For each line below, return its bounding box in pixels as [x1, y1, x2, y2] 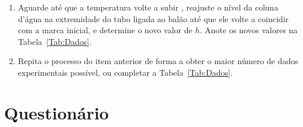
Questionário [4, 100, 109, 124]
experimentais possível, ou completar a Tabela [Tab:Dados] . [18, 66, 233, 78]
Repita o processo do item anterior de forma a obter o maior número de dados [18, 55, 298, 67]
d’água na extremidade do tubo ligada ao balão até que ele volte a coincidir [18, 12, 289, 24]
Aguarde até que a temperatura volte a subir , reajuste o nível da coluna [18, 1, 278, 13]
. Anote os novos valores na [199, 24, 298, 36]
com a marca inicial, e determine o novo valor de [18, 24, 192, 36]
